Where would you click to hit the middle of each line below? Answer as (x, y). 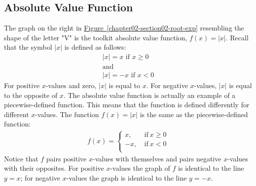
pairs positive (66, 158)
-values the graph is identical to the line (127, 177)
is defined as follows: (95, 47)
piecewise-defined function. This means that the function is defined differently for (127, 105)
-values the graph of (140, 168)
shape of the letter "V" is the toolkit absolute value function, (96, 37)
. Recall (237, 37)
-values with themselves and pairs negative (157, 158)
